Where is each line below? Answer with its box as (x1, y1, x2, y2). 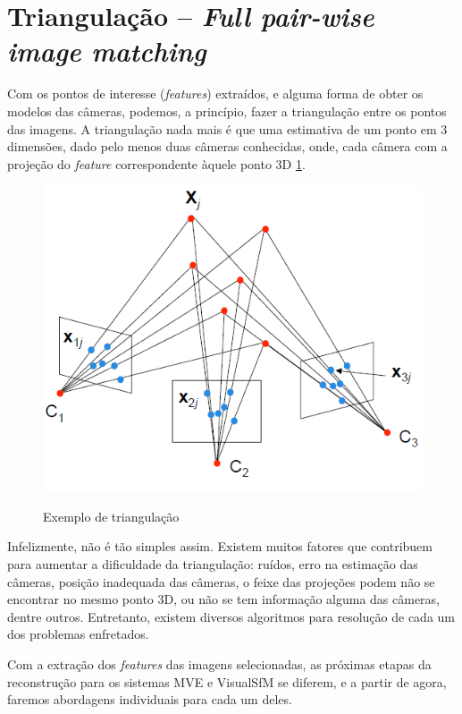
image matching (7, 32, 206, 70)
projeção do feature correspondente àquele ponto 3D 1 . (7, 154, 306, 173)
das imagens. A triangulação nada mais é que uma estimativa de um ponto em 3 (7, 119, 448, 138)
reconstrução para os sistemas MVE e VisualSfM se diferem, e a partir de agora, (7, 672, 447, 691)
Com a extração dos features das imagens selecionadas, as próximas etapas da (7, 654, 432, 673)
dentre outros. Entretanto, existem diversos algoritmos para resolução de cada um (7, 607, 456, 625)
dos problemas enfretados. (7, 625, 149, 643)
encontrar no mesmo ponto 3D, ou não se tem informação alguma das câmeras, (7, 590, 440, 608)
